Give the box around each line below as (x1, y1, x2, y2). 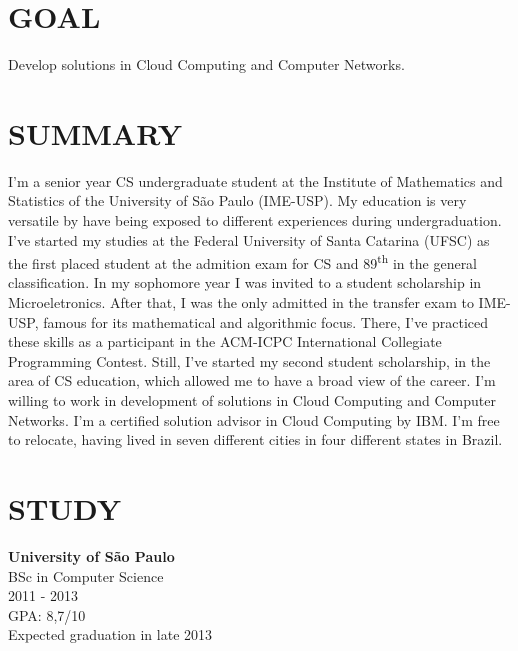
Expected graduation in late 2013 (8, 624, 213, 645)
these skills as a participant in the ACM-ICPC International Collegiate (8, 331, 442, 352)
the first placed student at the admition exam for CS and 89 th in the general (8, 250, 478, 273)
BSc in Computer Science (8, 565, 164, 586)
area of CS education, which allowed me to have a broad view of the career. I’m (8, 370, 496, 391)
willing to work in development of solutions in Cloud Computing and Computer (8, 390, 496, 411)
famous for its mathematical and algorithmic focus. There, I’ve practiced (43, 311, 489, 332)
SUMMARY (8, 112, 182, 153)
